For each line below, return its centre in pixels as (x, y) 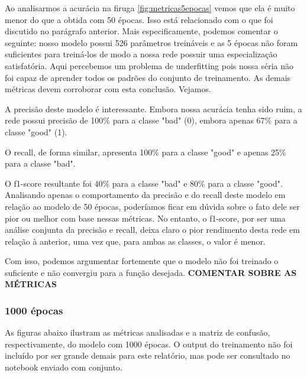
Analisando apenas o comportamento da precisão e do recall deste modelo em (145, 195)
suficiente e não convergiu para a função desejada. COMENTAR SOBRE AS (151, 272)
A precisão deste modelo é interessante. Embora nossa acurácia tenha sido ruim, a (153, 108)
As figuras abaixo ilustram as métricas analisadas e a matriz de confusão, (138, 332)
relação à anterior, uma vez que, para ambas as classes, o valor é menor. (135, 241)
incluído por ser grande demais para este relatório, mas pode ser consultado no (148, 355)
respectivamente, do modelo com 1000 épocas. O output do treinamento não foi (149, 344)
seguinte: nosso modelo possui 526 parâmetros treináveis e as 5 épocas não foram (151, 42)
